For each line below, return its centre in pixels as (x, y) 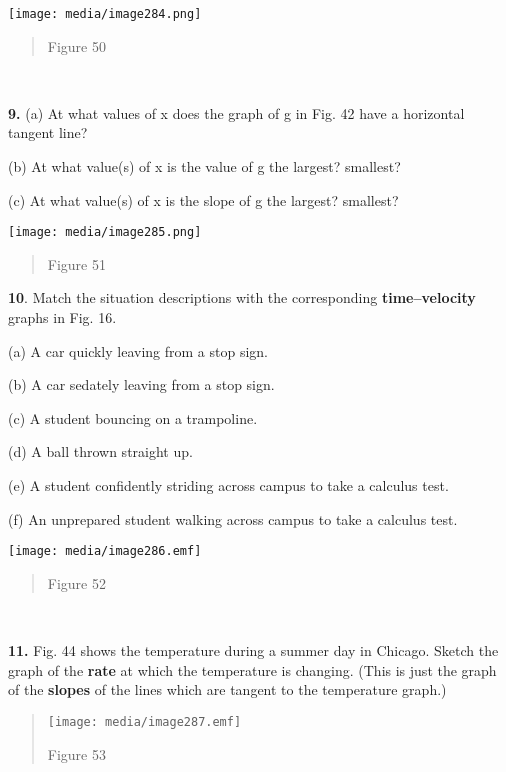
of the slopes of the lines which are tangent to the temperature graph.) (227, 689)
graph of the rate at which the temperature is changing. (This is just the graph (252, 669)
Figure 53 (76, 753)
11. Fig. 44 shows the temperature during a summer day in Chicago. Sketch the (253, 650)
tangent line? (48, 132)
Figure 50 (76, 45)
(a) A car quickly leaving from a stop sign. (138, 350)
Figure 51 (76, 263)
